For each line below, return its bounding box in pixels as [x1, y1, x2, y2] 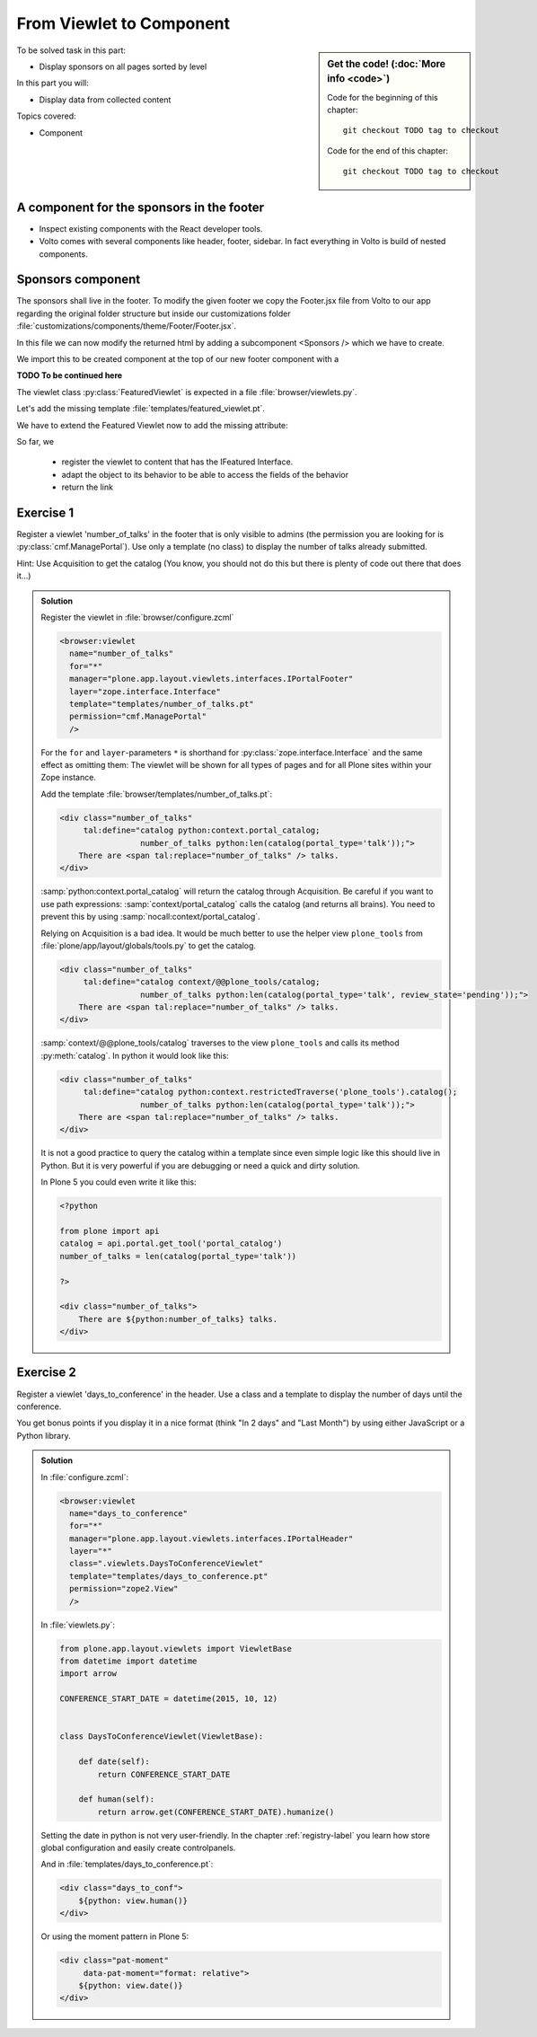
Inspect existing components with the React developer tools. [39, 223, 263, 234]
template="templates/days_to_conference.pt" [68, 1571, 268, 1581]
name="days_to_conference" [68, 1508, 189, 1518]
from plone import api [59, 1226, 160, 1236]
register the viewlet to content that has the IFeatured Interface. [61, 456, 294, 467]
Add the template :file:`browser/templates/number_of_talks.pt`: [40, 789, 273, 799]
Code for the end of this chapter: [327, 145, 449, 156]
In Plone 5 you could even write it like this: [40, 1177, 197, 1187]
